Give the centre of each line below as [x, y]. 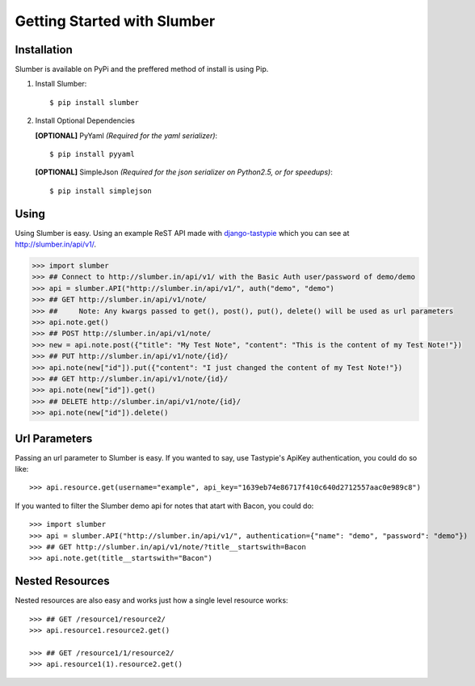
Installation [44, 50]
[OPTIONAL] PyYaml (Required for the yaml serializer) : [126, 135]
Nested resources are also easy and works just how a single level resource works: [151, 600]
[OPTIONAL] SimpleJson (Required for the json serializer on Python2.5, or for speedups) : [184, 172]
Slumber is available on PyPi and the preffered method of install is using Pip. [142, 69]
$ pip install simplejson [101, 191]
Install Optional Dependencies [85, 120]
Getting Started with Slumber [115, 21]
